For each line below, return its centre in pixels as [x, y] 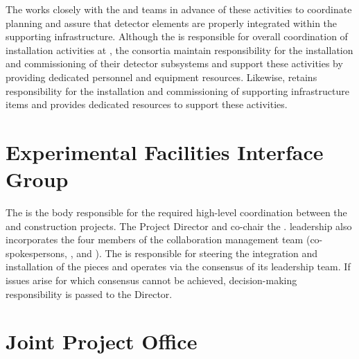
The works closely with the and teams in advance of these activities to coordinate [179, 9]
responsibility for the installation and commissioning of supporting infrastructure [177, 90]
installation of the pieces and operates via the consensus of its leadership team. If [178, 266]
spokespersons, [37, 253]
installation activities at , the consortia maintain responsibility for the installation [179, 50]
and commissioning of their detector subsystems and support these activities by [174, 63]
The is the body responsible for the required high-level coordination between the [176, 212]
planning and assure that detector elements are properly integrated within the [172, 23]
